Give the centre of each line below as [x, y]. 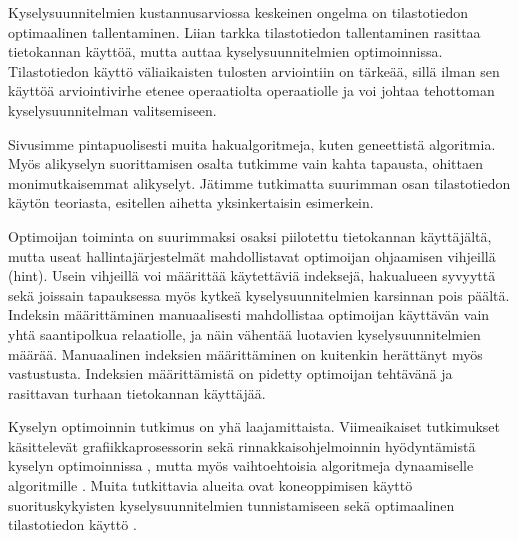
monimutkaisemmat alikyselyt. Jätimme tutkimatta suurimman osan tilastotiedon [259, 182]
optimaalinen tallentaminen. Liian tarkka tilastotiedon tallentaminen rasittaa [244, 31]
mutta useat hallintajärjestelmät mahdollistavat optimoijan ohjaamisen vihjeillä [252, 255]
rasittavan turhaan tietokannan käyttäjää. [137, 392]
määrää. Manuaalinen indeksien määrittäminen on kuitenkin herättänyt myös [245, 353]
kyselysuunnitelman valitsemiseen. [112, 109]
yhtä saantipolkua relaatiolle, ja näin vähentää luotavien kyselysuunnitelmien [244, 333]
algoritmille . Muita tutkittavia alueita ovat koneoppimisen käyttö [210, 485]
